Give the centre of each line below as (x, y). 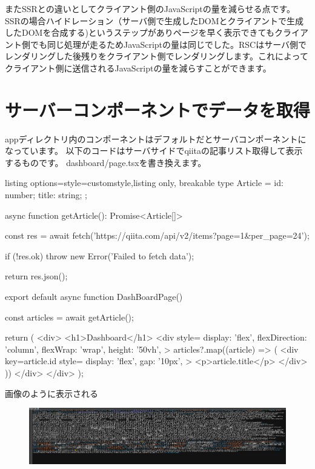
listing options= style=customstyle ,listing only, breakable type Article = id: (144, 183)
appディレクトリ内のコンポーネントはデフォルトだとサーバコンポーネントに (156, 138)
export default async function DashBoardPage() (94, 297)
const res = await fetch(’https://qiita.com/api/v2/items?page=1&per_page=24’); (157, 235)
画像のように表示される (51, 393)
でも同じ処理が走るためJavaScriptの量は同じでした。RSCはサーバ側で (168, 44)
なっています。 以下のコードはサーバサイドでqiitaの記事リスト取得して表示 (154, 151)
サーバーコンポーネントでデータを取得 (157, 109)
